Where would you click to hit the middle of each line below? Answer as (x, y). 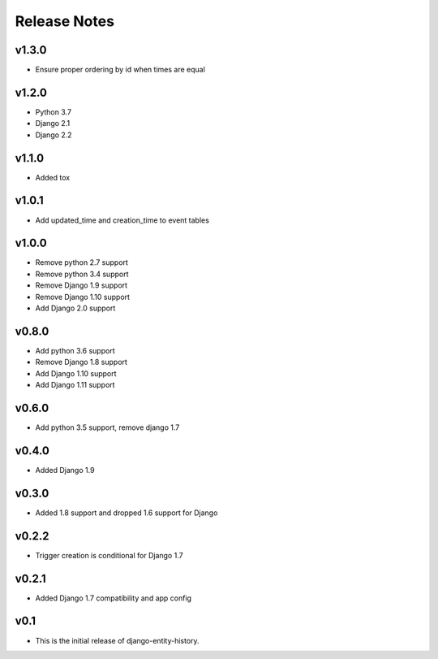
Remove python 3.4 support (82, 274)
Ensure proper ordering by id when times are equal (120, 70)
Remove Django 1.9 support (82, 285)
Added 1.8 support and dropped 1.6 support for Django (127, 513)
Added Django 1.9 (65, 470)
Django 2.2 (54, 135)
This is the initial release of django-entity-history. (117, 640)
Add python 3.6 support (75, 350)
